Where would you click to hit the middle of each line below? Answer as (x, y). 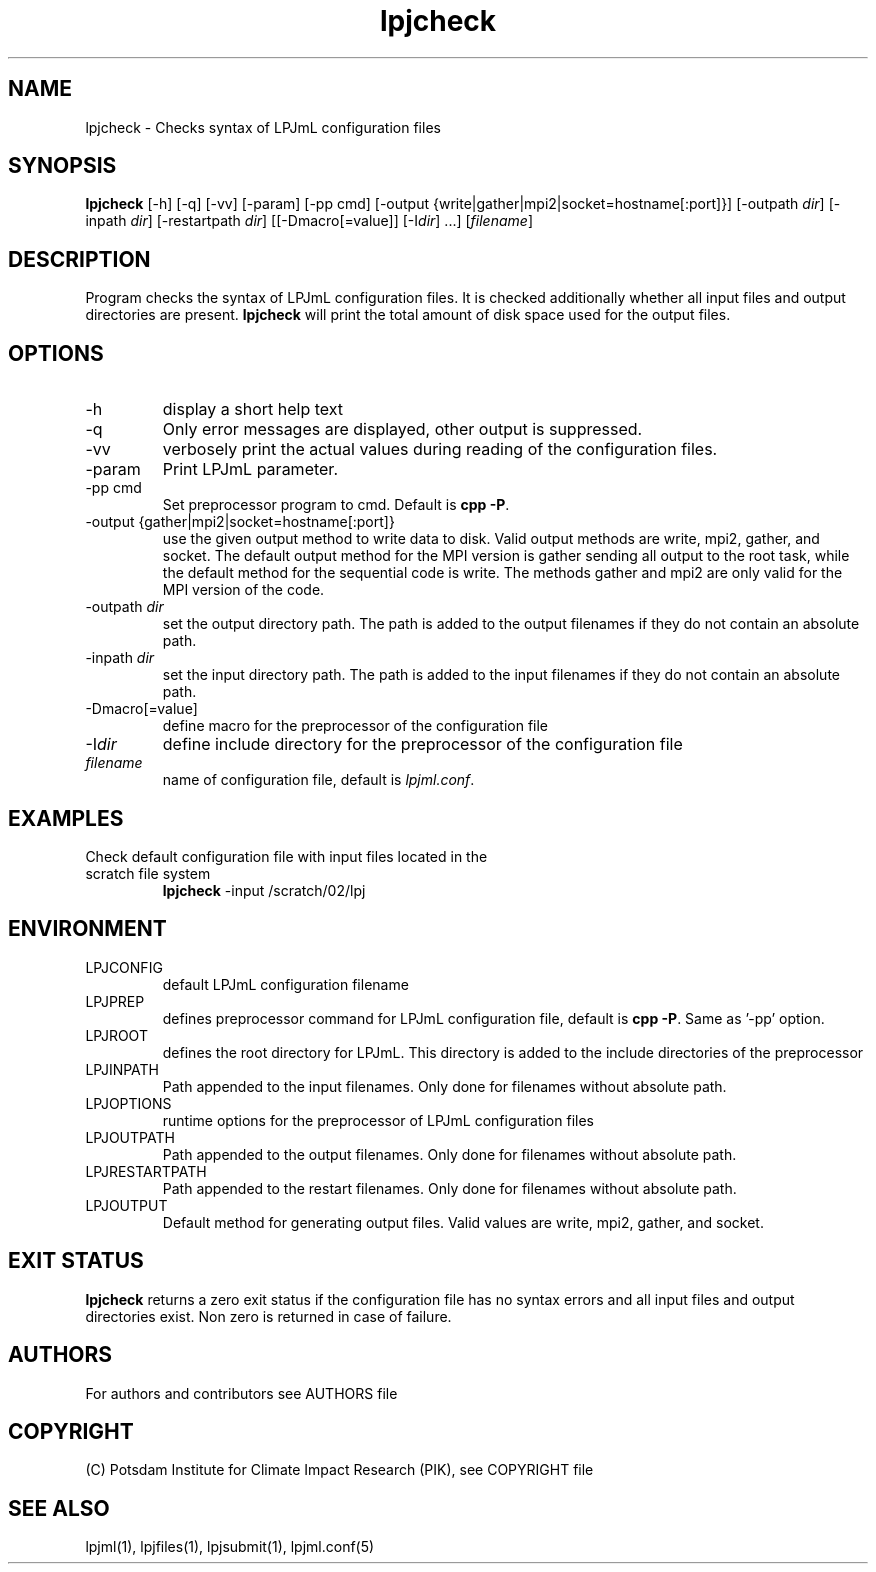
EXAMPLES (66, 818)
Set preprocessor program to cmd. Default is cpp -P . (336, 505)
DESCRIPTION (79, 259)
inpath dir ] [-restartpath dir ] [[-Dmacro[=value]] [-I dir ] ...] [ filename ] (309, 221)
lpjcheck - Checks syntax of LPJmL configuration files (263, 127)
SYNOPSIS (62, 166)
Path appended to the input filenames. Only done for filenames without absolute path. (444, 1086)
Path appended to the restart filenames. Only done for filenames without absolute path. (449, 1188)
